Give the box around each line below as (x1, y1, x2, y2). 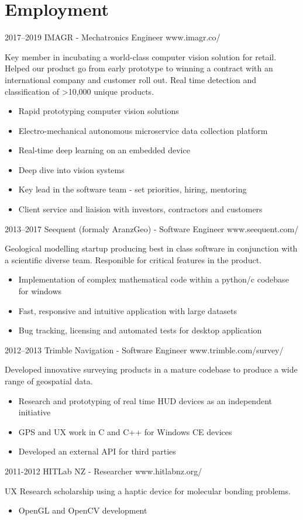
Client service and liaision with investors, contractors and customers (18, 203, 263, 215)
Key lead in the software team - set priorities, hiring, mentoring (18, 183, 247, 195)
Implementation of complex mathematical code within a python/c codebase (18, 273, 289, 285)
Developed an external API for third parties (18, 445, 176, 457)
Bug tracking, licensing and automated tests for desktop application (18, 324, 262, 336)
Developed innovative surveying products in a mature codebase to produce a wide (5, 363, 298, 376)
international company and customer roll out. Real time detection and (5, 73, 257, 85)
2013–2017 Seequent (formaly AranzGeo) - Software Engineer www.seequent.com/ (5, 222, 299, 235)
